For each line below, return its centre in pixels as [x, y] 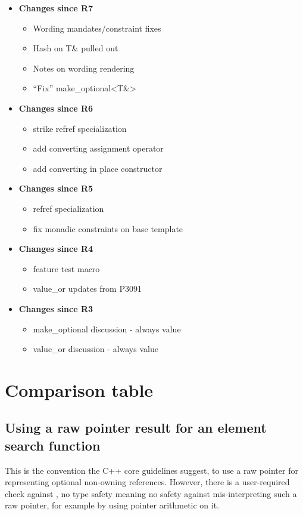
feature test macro [66, 268]
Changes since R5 [56, 188]
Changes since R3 [56, 308]
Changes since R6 [56, 108]
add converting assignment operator [98, 148]
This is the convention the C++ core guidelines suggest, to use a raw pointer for [151, 470]
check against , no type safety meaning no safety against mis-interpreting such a [151, 493]
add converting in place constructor [98, 168]
